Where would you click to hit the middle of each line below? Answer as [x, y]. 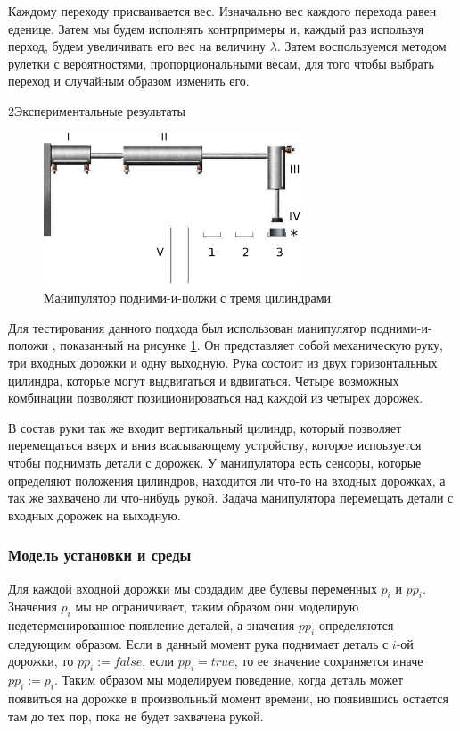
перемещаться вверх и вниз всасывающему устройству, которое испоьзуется [215, 445]
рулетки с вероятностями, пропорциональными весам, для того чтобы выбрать [221, 63]
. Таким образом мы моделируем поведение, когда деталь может [229, 680]
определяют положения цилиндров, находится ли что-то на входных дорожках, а [227, 480]
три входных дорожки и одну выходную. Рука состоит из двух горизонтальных [223, 362]
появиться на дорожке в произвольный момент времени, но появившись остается [228, 698]
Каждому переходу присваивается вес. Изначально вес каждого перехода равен [222, 11]
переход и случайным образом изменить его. [129, 81]
